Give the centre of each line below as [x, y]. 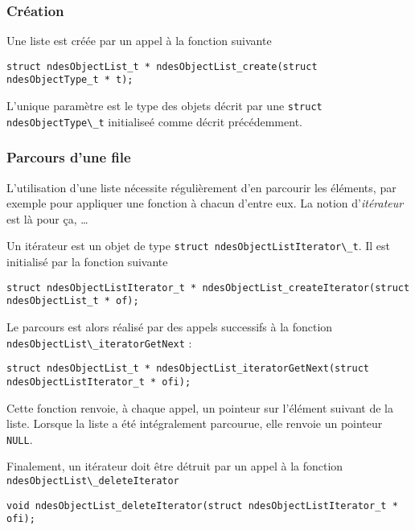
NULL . [20, 439]
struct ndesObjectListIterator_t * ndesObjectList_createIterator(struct [208, 288]
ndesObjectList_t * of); [73, 301]
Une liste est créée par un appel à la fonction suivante [139, 41]
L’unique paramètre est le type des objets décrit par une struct [164, 106]
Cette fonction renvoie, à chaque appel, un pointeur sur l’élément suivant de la [200, 407]
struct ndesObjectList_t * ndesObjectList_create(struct [162, 66]
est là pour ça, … [47, 218]
